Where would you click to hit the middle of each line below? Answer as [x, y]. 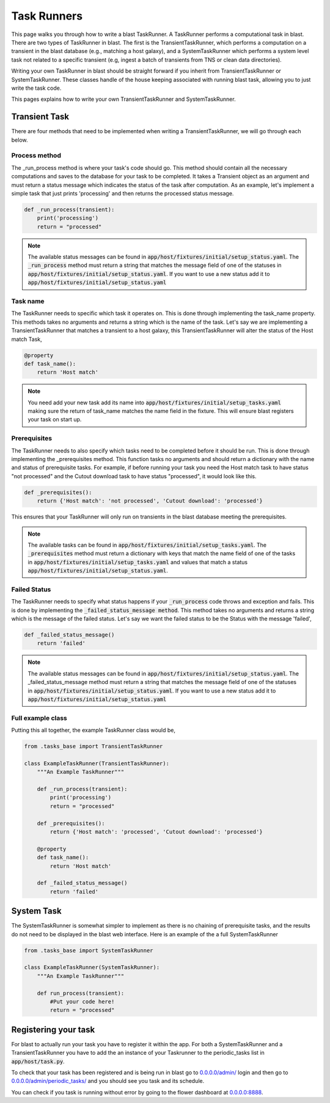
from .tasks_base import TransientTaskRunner [94, 746]
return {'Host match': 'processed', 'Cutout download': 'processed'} [156, 832]
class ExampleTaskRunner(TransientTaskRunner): [97, 763]
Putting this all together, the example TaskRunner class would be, [93, 730]
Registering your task [53, 1029]
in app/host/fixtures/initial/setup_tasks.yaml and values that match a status [137, 562]
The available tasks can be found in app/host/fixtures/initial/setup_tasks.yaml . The [147, 545]
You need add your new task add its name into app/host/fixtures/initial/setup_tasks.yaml [154, 402]
